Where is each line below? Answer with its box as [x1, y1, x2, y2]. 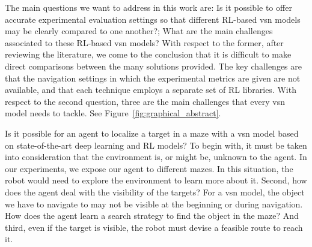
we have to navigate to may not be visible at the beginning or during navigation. [5, 197, 303, 210]
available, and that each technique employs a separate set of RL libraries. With [5, 83, 296, 96]
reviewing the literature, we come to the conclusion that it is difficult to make [5, 48, 292, 61]
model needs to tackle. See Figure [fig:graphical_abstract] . [5, 107, 221, 119]
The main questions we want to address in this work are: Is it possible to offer [5, 1, 292, 13]
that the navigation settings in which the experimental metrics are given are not [5, 71, 301, 84]
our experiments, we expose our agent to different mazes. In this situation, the [5, 162, 293, 174]
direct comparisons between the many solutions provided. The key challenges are [5, 59, 302, 72]
